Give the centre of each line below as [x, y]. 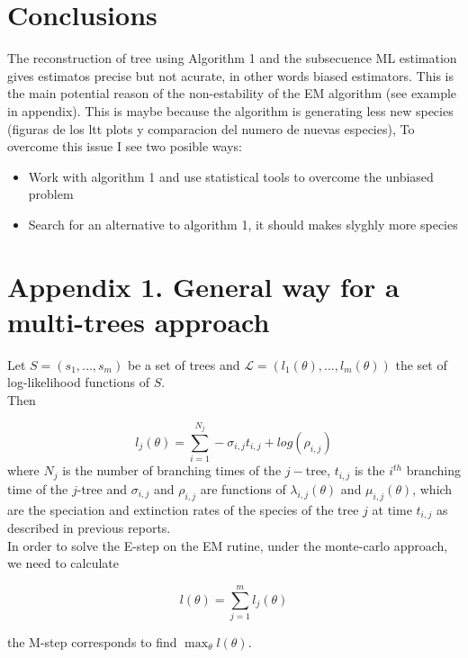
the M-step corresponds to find [92, 641]
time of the [38, 488]
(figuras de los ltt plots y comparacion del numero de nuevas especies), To [211, 128]
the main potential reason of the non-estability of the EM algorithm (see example [232, 93]
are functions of [243, 488]
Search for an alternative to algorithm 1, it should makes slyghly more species [243, 224]
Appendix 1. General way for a [203, 286]
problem [51, 194]
